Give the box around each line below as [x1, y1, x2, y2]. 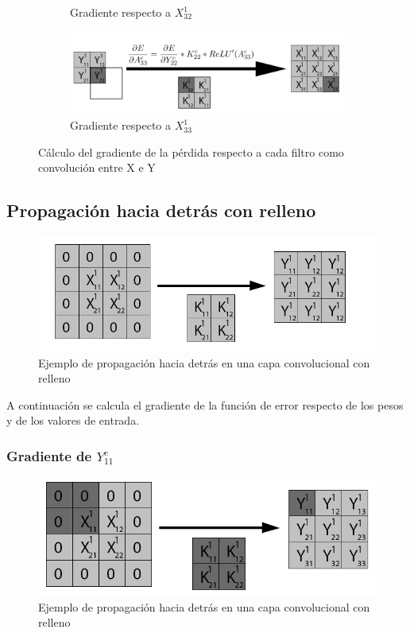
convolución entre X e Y [38, 159, 156, 176]
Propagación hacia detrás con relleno [6, 198, 316, 223]
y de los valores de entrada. [6, 412, 140, 429]
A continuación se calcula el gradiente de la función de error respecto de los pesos [6, 396, 404, 413]
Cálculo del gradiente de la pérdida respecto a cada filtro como [38, 143, 344, 160]
